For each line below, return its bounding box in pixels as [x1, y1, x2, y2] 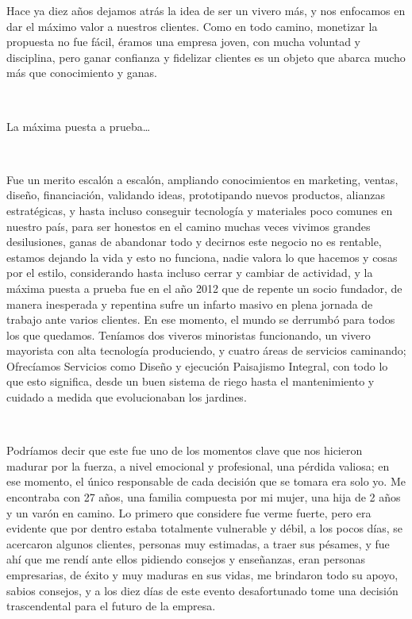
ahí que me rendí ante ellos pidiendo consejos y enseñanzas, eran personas [6, 551, 366, 567]
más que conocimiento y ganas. [6, 64, 157, 81]
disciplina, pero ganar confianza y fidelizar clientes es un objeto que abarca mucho [6, 48, 406, 65]
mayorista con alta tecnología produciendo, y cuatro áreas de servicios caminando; [6, 342, 406, 359]
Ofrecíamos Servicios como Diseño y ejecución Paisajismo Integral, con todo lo [6, 357, 388, 374]
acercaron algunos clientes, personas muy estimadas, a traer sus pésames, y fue [6, 535, 390, 552]
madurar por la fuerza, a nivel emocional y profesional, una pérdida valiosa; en [6, 457, 390, 474]
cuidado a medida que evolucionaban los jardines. [6, 389, 247, 406]
